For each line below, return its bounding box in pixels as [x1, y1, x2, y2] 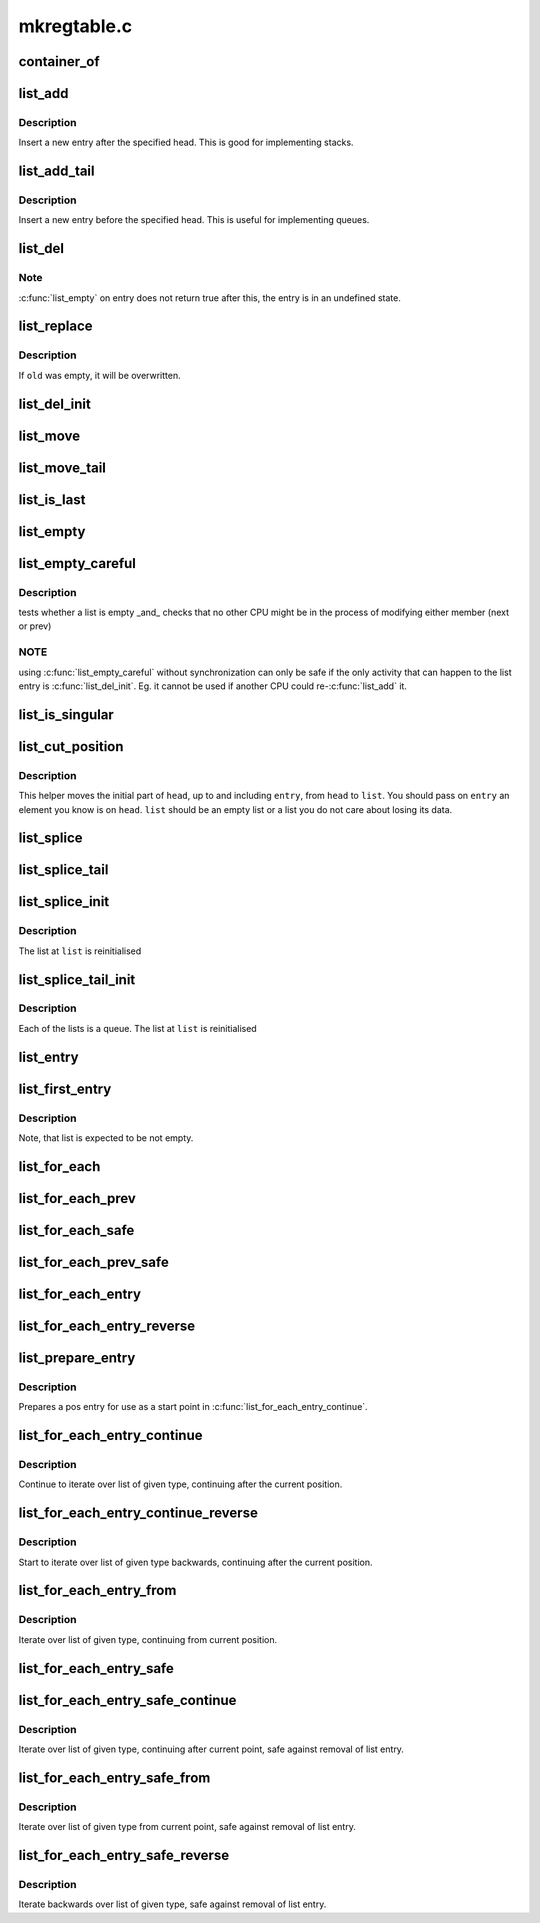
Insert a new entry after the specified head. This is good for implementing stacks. [18, 136, 354, 149]
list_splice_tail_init [18, 971, 136, 988]
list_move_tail [18, 459, 107, 476]
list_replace [18, 318, 94, 335]
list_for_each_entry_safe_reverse [18, 1846, 230, 1864]
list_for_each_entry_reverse [18, 1317, 196, 1334]
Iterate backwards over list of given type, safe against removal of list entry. [18, 1898, 327, 1910]
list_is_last [18, 491, 86, 508]
